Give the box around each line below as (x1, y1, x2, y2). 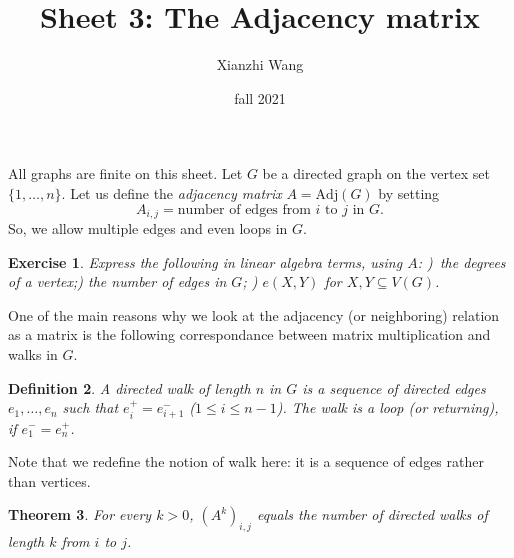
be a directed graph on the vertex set (262, 163, 490, 184)
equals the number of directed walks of (256, 504, 488, 525)
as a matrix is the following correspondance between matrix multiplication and (8, 324, 491, 345)
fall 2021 (234, 87, 286, 108)
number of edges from (177, 202, 311, 217)
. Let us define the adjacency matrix (61, 182, 282, 203)
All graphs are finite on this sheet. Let (8, 163, 243, 184)
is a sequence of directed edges (302, 377, 486, 398)
